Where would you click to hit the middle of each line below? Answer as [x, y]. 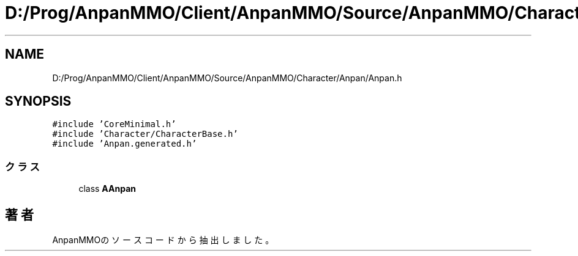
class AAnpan [107, 189]
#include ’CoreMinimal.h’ [114, 124]
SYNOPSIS [38, 101]
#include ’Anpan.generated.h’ [125, 144]
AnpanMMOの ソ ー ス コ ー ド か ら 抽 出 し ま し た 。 [163, 240]
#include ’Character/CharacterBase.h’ [145, 134]
